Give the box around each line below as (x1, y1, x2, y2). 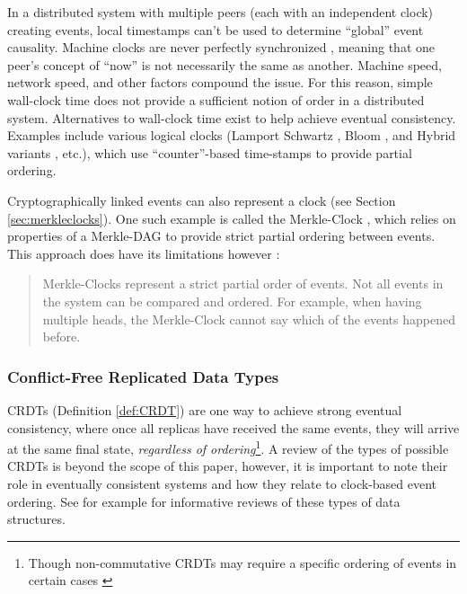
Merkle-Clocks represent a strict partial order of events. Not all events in (42, 274, 444, 293)
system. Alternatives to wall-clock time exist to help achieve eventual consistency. (7, 108, 456, 127)
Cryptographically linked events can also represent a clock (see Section (7, 191, 396, 209)
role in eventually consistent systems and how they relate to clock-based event (7, 474, 437, 492)
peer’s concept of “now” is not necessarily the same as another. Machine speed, (7, 55, 442, 74)
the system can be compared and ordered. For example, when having (42, 291, 422, 310)
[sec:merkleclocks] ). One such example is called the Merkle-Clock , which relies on (7, 208, 456, 227)
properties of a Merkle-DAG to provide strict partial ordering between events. (7, 226, 436, 245)
